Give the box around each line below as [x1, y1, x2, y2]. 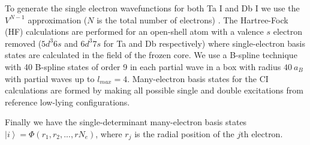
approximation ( [28, 13, 88, 26]
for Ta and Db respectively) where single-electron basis [103, 37, 306, 49]
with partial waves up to [5, 72, 95, 84]
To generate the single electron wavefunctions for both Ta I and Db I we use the [5, 2, 300, 14]
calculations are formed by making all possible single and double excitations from [5, 84, 303, 96]
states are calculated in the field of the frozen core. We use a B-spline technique [5, 49, 297, 61]
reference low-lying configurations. [5, 95, 130, 108]
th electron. [240, 127, 283, 140]
